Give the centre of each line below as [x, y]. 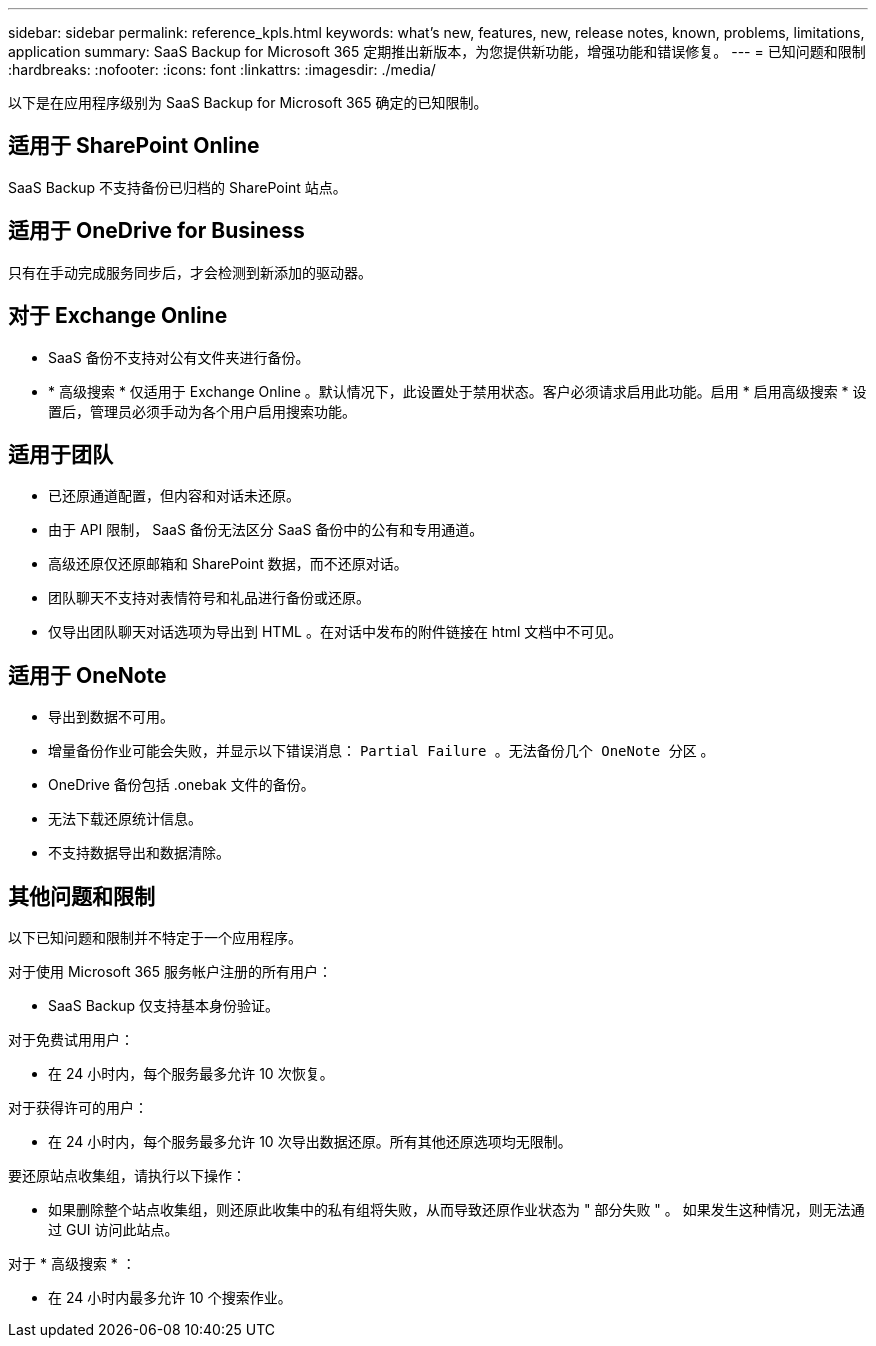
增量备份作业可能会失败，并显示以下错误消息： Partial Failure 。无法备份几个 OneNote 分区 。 [381, 751]
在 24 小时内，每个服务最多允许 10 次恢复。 [191, 1074]
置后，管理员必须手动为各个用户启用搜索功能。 [202, 411]
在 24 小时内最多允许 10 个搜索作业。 [170, 1298]
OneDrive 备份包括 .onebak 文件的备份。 [181, 785]
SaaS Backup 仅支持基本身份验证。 [164, 1006]
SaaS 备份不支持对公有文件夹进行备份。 [179, 357]
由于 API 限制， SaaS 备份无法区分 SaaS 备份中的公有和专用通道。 [266, 530]
